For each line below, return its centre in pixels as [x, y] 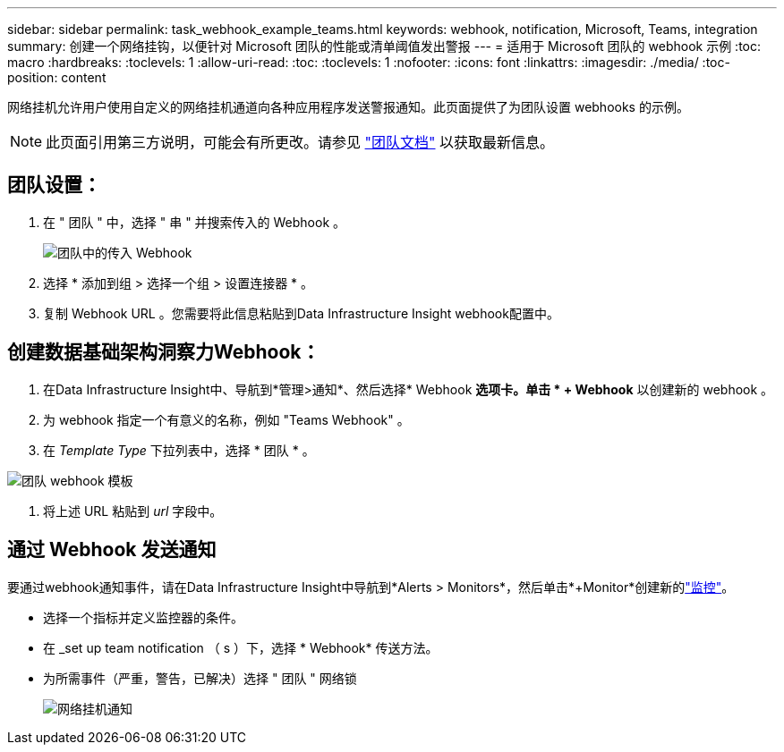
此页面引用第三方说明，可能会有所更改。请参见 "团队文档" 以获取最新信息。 [300, 142]
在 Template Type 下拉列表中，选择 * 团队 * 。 [179, 450]
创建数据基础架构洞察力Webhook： [164, 352]
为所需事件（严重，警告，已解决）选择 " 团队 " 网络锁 [200, 678]
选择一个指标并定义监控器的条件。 [143, 617]
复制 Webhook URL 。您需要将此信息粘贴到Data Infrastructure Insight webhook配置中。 [301, 313]
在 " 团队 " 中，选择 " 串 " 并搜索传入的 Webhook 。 [195, 222]
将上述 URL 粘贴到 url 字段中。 [133, 511]
